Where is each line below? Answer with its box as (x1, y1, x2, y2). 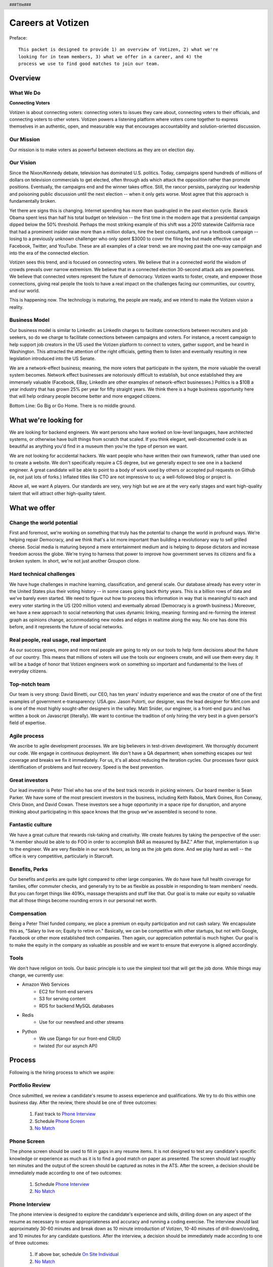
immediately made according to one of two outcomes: (9, 1170, 122, 1176)
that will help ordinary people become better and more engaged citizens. (9, 393, 161, 399)
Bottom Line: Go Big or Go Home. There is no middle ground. (9, 402, 136, 408)
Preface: (9, 34, 27, 41)
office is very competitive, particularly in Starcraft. (9, 853, 114, 859)
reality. (9, 304, 24, 310)
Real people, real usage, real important (9, 636, 106, 643)
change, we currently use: (9, 972, 64, 978)
